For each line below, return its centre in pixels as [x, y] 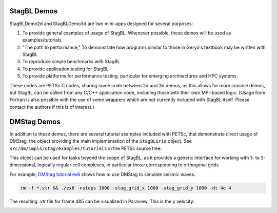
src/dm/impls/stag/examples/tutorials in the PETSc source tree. [86, 148]
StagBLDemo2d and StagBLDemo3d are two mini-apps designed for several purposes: [101, 24]
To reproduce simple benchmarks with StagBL [71, 62]
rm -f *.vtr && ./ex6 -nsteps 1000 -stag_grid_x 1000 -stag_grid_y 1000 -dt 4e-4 [126, 188]
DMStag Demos [35, 121]
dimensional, [23, 165]
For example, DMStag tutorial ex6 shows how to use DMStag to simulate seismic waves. [103, 174]
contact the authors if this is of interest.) [52, 107]
